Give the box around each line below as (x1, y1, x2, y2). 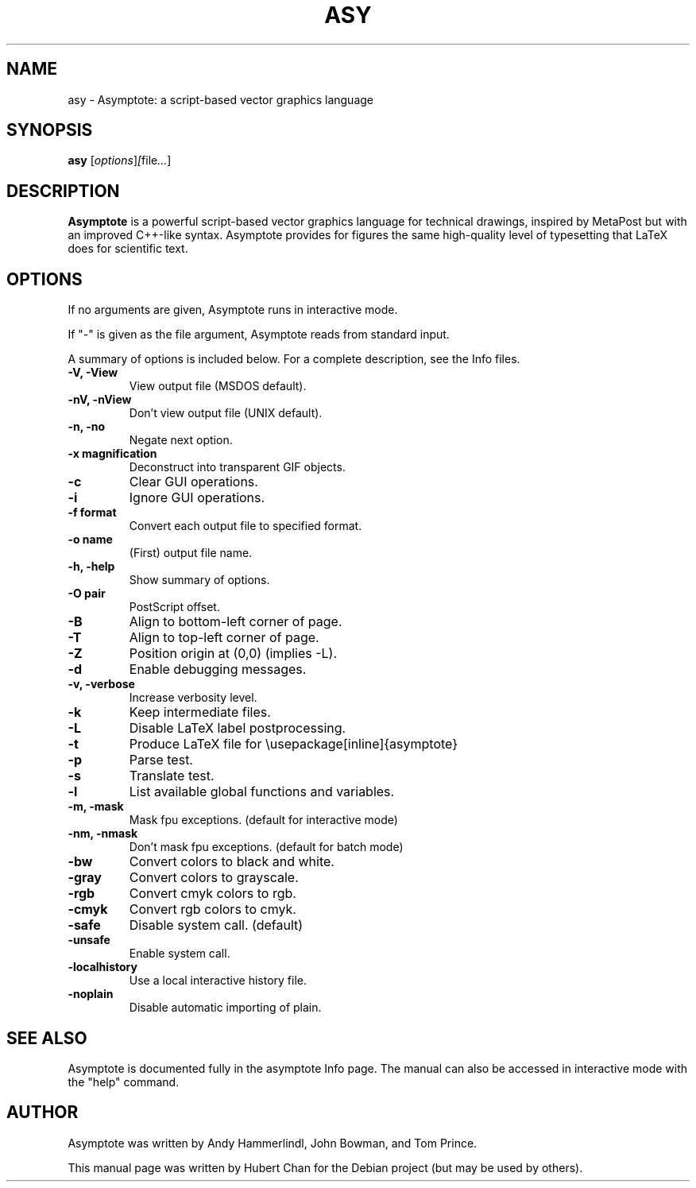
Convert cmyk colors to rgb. (129, 885, 296, 902)
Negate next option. (129, 433, 233, 447)
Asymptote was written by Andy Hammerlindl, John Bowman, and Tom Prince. (68, 1136, 478, 1150)
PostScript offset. (129, 600, 220, 614)
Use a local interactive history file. (129, 973, 307, 988)
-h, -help (68, 559, 115, 574)
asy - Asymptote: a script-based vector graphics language (68, 92, 374, 106)
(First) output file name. (129, 546, 253, 560)
